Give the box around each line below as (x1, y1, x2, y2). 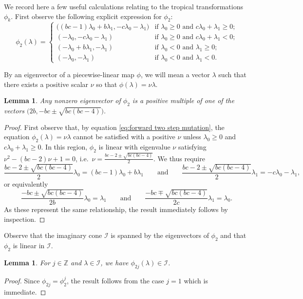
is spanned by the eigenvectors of (111, 230, 209, 240)
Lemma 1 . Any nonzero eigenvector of (4, 95, 121, 106)
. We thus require (153, 153, 205, 163)
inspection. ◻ (4, 214, 45, 224)
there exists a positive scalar (4, 79, 89, 89)
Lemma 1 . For (4, 257, 50, 267)
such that (218, 69, 246, 79)
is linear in (13, 240, 45, 251)
